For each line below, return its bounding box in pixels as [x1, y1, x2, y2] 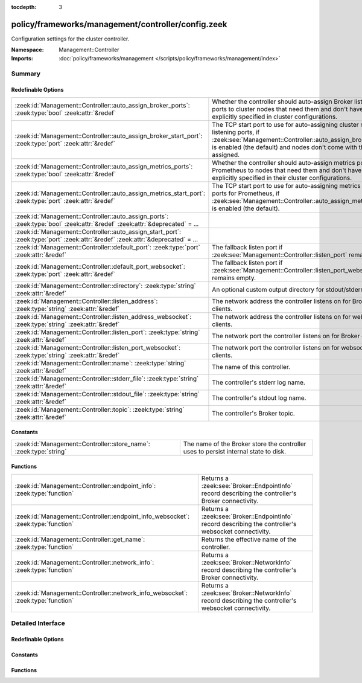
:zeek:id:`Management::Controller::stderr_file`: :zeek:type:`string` [14, 374, 199, 383]
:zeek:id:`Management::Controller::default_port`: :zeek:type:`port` [14, 243, 200, 251]
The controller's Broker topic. [212, 409, 295, 417]
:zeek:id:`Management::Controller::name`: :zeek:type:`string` [14, 359, 186, 367]
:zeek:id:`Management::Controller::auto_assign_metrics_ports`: [14, 162, 193, 170]
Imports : [11, 54, 33, 62]
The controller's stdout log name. [212, 393, 306, 402]
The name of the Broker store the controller [183, 440, 306, 448]
